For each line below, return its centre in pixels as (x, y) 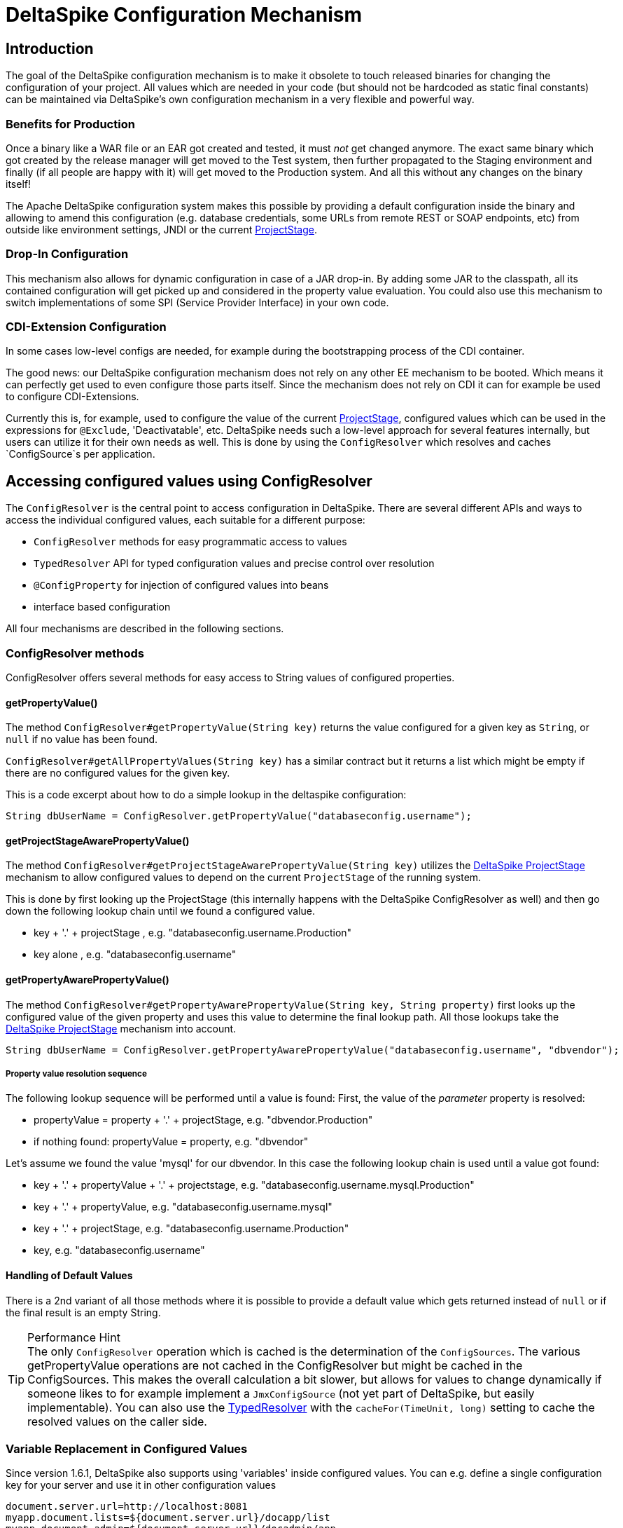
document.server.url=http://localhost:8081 (127, 1507)
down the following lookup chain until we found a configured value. (160, 911)
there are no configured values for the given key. (118, 773)
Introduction (50, 48)
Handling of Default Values (69, 1276)
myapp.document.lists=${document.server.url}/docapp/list (168, 1518)
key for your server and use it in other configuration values (141, 1485)
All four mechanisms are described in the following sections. (145, 629)
